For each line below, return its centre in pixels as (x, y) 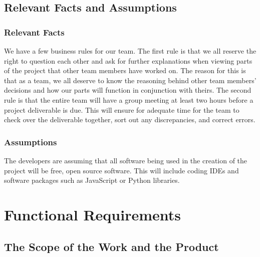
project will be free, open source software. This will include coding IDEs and (121, 170)
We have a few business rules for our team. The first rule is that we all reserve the (130, 51)
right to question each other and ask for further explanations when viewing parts (128, 60)
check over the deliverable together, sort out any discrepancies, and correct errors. (130, 119)
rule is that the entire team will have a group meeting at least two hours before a (129, 99)
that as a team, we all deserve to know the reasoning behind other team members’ (130, 80)
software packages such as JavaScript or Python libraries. (92, 180)
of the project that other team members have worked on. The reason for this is (125, 70)
